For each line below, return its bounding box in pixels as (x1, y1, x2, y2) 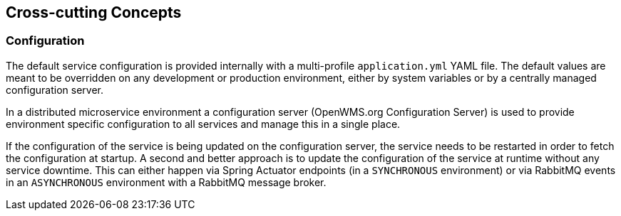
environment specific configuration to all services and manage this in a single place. (6, 117, 401, 130)
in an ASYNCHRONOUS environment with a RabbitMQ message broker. (6, 175, 327, 188)
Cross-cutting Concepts (6, 4, 182, 21)
